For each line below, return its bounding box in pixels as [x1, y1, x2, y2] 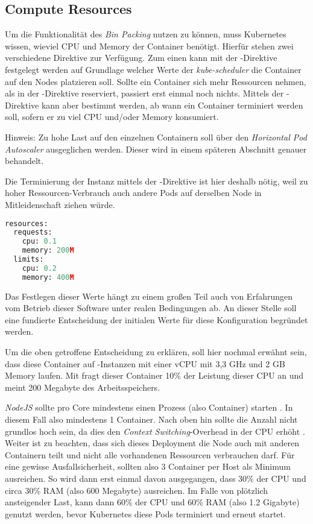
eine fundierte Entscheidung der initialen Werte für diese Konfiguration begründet [5, 313, 308, 326]
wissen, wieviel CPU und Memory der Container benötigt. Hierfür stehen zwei [5, 39, 294, 52]
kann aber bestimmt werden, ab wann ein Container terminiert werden [41, 98, 303, 111]
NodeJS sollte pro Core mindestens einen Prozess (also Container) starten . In [5, 401, 293, 414]
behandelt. [5, 154, 44, 167]
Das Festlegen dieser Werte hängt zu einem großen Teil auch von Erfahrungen [5, 289, 293, 302]
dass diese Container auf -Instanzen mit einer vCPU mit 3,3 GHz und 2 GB [5, 357, 285, 370]
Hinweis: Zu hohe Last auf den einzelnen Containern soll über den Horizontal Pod [5, 130, 307, 143]
